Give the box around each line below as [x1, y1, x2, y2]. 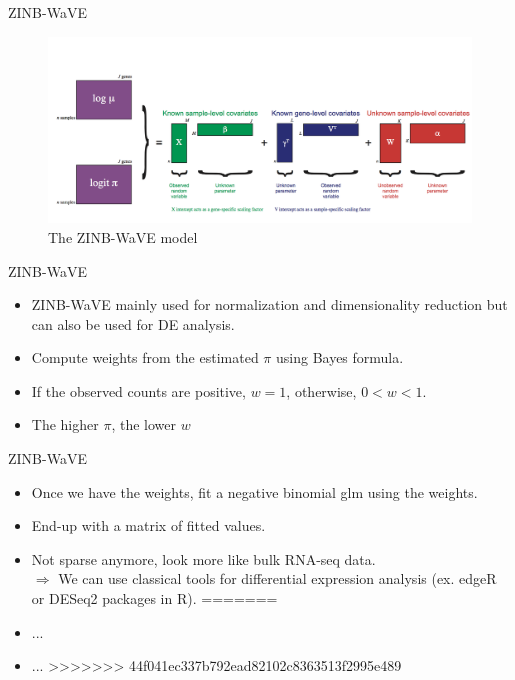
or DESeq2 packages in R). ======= [31, 588, 278, 609]
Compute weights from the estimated [31, 347, 259, 368]
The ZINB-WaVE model [48, 226, 198, 247]
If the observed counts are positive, [31, 380, 246, 401]
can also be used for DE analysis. [31, 313, 235, 334]
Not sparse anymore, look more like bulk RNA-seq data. [31, 548, 376, 569]
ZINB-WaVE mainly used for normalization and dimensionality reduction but [31, 294, 508, 315]
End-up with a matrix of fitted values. [31, 515, 266, 536]
